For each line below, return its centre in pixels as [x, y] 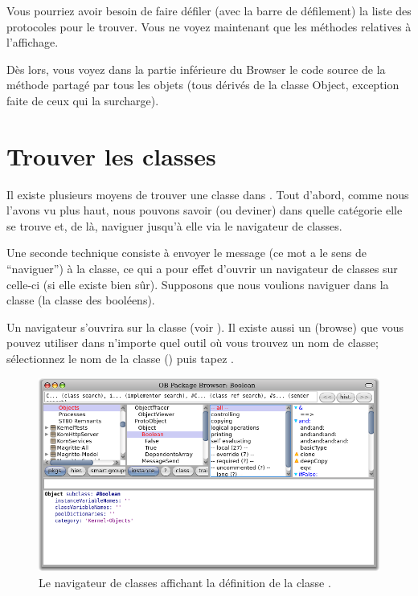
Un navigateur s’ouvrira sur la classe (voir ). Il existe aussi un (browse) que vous [205, 327]
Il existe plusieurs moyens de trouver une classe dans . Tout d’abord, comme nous [208, 194]
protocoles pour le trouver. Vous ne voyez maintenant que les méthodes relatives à [209, 26]
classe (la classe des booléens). [81, 300]
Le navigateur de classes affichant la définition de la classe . [185, 583]
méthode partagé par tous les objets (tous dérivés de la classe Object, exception [203, 85]
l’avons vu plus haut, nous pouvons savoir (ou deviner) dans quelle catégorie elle [205, 210]
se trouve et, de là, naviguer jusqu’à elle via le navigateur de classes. [174, 225]
